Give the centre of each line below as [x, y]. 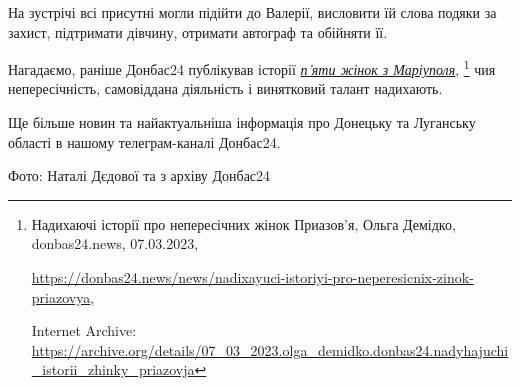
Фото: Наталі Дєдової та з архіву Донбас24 [139, 175]
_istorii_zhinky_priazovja [113, 369]
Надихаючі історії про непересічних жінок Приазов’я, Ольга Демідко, [243, 223]
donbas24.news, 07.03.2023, [115, 243]
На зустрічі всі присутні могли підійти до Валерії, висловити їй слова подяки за [252, 12]
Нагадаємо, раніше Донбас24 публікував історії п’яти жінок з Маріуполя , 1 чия [252, 67]
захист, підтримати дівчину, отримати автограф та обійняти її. [198, 31]
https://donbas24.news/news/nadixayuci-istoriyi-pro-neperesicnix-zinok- [252, 277]
